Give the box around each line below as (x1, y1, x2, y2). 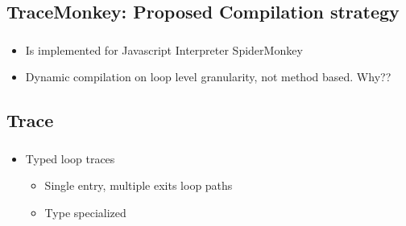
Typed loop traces (25, 150, 115, 166)
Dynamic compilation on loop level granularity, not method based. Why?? (25, 68, 391, 85)
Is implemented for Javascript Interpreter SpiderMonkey (25, 41, 303, 58)
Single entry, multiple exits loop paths (44, 177, 233, 194)
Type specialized (44, 203, 126, 220)
